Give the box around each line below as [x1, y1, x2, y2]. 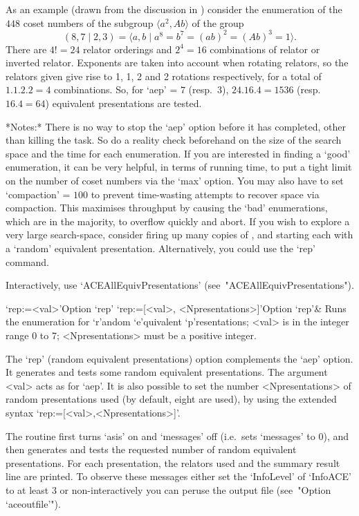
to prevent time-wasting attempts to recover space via [91, 187, 320, 201]
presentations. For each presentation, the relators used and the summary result [6, 455, 340, 470]
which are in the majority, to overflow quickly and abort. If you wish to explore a [6, 213, 350, 228]
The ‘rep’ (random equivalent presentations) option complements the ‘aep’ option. [6, 351, 353, 365]
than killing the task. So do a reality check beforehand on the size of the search [6, 133, 342, 147]
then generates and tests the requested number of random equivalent [6, 442, 297, 457]
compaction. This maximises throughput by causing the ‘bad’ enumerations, [6, 200, 328, 215]
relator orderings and [83, 41, 172, 56]
